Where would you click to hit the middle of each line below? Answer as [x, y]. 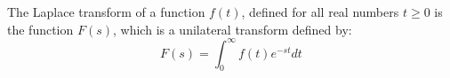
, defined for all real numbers [320, 12]
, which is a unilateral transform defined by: [233, 29]
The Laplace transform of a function [106, 12]
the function [40, 29]
